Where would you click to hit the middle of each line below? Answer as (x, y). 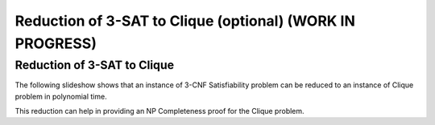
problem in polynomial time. (61, 96)
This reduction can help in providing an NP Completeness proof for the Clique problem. (160, 111)
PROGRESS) (56, 43)
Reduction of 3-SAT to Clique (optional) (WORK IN (185, 21)
